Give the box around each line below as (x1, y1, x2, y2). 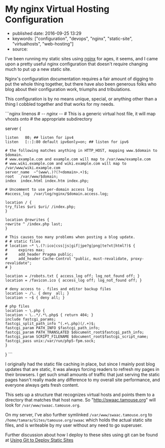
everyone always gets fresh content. (5, 382, 79, 388)
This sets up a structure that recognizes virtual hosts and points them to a (5, 392, 155, 398)
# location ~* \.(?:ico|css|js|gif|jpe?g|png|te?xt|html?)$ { (5, 243, 135, 248)
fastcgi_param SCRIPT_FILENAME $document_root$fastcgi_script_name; (5, 334, 149, 339)
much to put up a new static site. (5, 66, 71, 72)
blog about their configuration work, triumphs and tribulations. (5, 86, 132, 92)
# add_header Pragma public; (5, 252, 74, 257)
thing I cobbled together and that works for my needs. (5, 101, 115, 107)
